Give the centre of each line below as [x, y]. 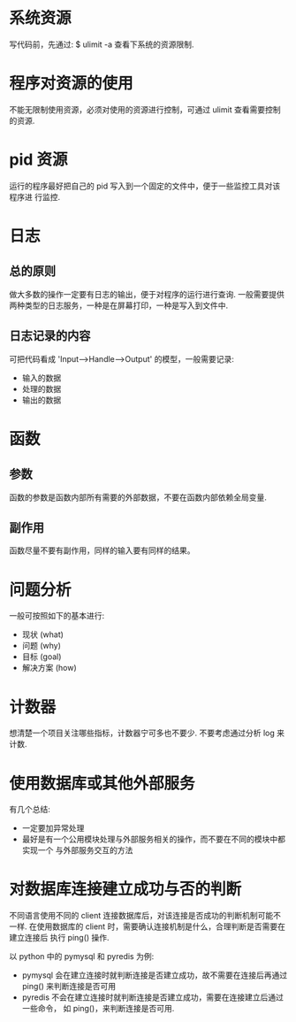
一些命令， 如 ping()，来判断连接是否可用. [98, 1009]
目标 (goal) [42, 657]
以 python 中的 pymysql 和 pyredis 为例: [82, 957]
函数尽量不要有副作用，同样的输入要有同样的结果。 [102, 550]
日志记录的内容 [50, 336]
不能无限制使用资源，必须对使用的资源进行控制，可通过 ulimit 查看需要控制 [145, 109]
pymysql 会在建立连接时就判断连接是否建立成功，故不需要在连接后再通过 [155, 975]
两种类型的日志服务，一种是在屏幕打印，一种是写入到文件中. [119, 305]
